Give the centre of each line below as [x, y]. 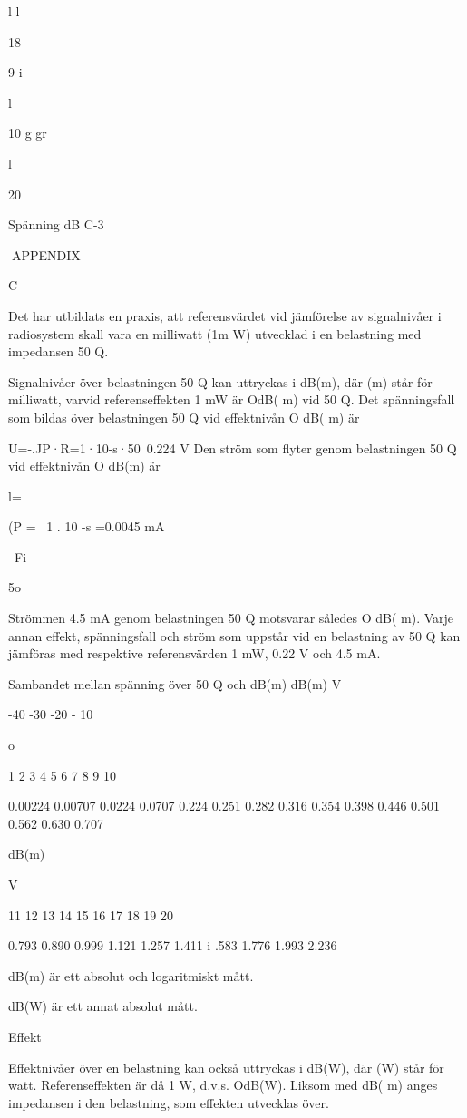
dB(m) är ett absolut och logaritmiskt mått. [131, 975]
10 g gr [28, 133]
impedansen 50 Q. [58, 351]
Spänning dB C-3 [56, 224]
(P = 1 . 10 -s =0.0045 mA [87, 526]
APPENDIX [46, 254]
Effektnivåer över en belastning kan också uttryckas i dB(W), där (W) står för [226, 1067]
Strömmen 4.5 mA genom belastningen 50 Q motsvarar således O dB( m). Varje [231, 618]
